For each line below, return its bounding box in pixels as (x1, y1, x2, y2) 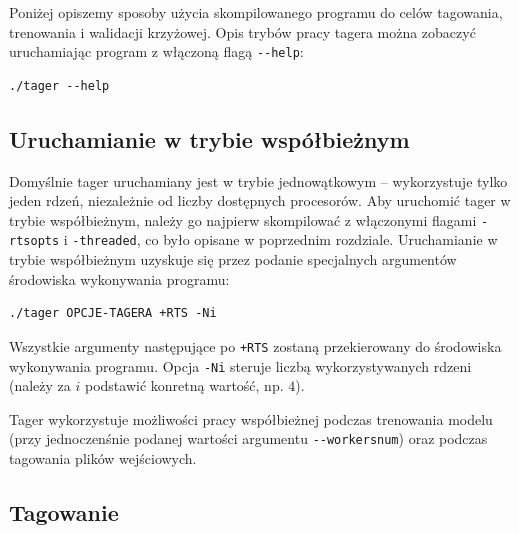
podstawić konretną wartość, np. (85, 375, 284, 396)
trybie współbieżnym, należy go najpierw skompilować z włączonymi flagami (9, 209, 477, 230)
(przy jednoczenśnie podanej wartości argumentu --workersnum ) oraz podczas (9, 428, 488, 449)
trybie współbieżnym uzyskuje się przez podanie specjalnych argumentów (9, 249, 457, 270)
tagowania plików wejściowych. (9, 448, 197, 469)
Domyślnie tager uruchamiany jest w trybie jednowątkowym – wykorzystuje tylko (9, 170, 508, 191)
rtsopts (9, 234, 60, 249)
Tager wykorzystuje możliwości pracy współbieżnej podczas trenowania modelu (9, 408, 493, 429)
